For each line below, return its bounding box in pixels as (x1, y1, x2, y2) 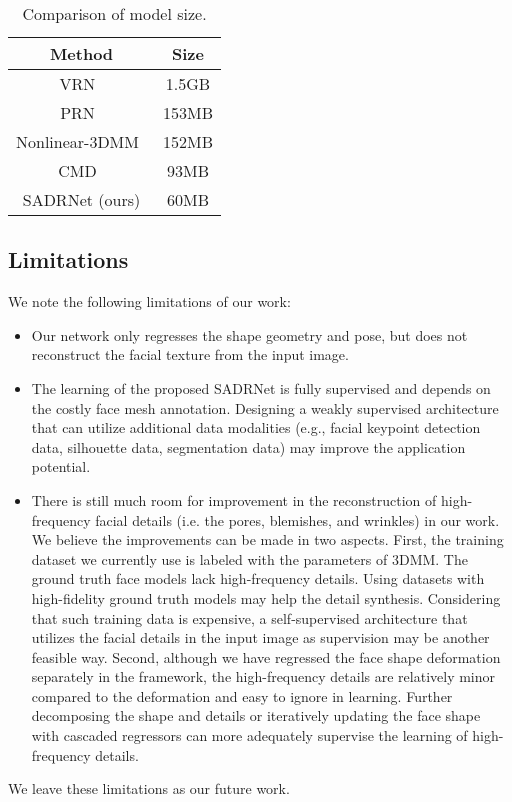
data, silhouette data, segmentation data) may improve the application (31, 436, 466, 457)
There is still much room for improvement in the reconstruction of (31, 489, 437, 510)
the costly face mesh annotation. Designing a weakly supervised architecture (31, 397, 499, 418)
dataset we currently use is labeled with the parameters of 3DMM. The (31, 548, 468, 569)
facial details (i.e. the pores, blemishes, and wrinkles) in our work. (95, 509, 500, 530)
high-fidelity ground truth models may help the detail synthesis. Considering (31, 587, 501, 608)
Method (49, 42, 114, 65)
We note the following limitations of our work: (8, 291, 291, 312)
